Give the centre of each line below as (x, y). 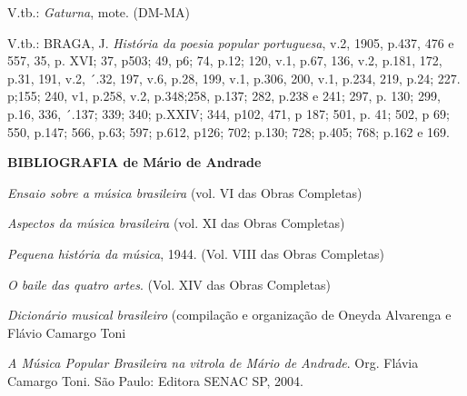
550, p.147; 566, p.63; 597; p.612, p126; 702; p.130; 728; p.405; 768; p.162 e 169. (229, 131)
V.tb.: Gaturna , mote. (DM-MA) (99, 12)
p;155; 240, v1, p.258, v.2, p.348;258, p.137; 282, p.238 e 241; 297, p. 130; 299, (224, 96)
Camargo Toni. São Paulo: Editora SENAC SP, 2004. (156, 380)
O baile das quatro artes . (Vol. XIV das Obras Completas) (169, 284)
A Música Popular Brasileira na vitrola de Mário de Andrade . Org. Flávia (213, 363)
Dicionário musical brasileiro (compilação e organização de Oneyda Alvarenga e (229, 315)
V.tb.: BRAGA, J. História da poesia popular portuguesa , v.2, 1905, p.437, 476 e (231, 42)
